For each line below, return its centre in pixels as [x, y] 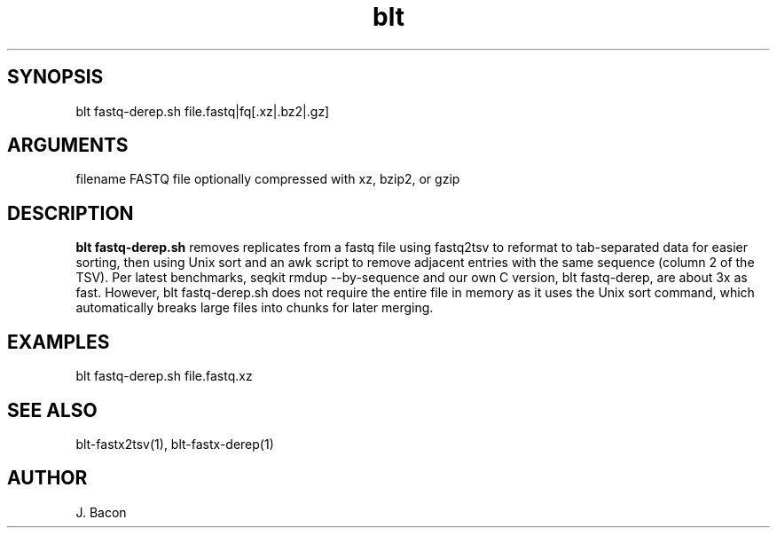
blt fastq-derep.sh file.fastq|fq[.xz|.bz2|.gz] [203, 111]
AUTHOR [47, 478]
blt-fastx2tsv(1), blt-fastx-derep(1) [175, 444]
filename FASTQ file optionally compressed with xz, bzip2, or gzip [268, 179]
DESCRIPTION [71, 213]
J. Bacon [101, 512]
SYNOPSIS [55, 77]
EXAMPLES [59, 342]
